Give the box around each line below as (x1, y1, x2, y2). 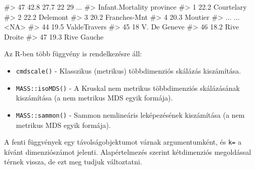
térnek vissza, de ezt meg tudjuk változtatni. (4, 156, 142, 167)
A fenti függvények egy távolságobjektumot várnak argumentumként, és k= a (4, 137, 242, 147)
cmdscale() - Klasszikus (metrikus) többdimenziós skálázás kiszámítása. (16, 65, 241, 76)
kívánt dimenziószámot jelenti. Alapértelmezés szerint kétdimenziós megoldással (4, 146, 251, 157)
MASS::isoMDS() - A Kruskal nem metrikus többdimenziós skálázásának (16, 82, 240, 93)
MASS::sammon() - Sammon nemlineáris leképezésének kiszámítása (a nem (16, 109, 245, 120)
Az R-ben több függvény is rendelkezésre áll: (4, 48, 142, 59)
